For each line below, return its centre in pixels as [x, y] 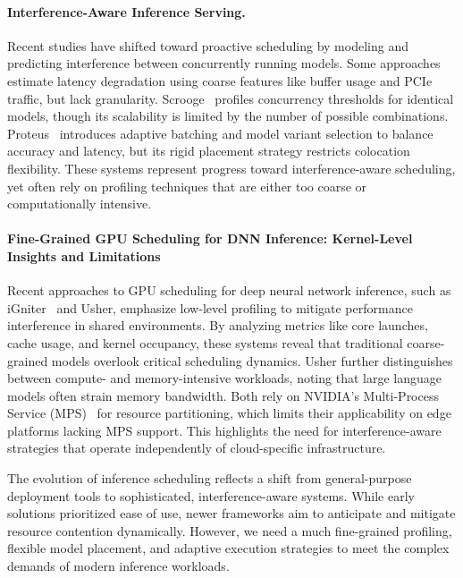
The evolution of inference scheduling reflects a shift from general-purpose [210, 478]
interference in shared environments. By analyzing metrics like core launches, [218, 325]
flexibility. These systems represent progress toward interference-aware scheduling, [231, 168]
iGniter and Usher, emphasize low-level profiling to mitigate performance [210, 307]
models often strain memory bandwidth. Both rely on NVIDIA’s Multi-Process [223, 395]
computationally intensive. [80, 204]
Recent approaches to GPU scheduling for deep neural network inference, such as [229, 290]
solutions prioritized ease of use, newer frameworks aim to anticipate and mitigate [231, 513]
